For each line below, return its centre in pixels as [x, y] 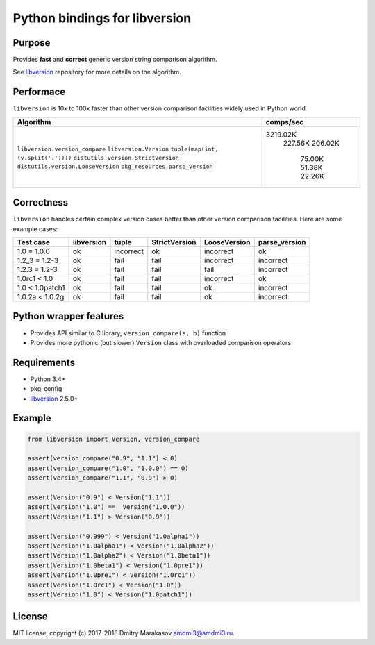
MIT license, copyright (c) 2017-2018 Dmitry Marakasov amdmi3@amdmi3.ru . [124, 633]
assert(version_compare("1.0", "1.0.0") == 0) [108, 468]
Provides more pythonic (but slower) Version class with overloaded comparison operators [161, 342]
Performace [39, 92]
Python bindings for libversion [102, 18]
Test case [33, 242]
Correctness [41, 202]
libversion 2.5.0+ [54, 399]
